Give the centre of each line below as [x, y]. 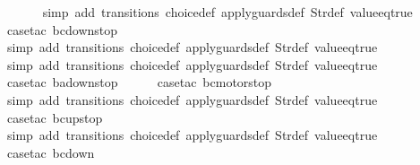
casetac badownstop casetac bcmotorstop [139, 82]
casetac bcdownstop [62, 29]
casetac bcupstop [55, 117]
